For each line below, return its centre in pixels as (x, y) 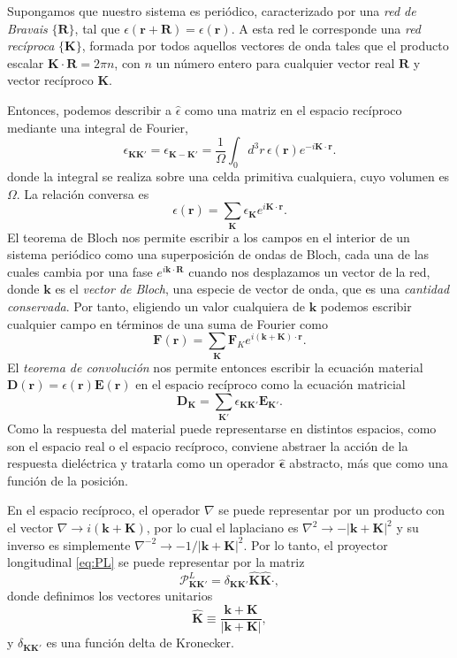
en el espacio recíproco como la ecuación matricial (270, 384)
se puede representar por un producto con (332, 510)
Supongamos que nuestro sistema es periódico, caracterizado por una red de (212, 11)
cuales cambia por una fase (80, 271)
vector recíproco (50, 80)
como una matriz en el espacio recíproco (293, 109)
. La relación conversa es (83, 193)
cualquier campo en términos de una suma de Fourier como (168, 323)
